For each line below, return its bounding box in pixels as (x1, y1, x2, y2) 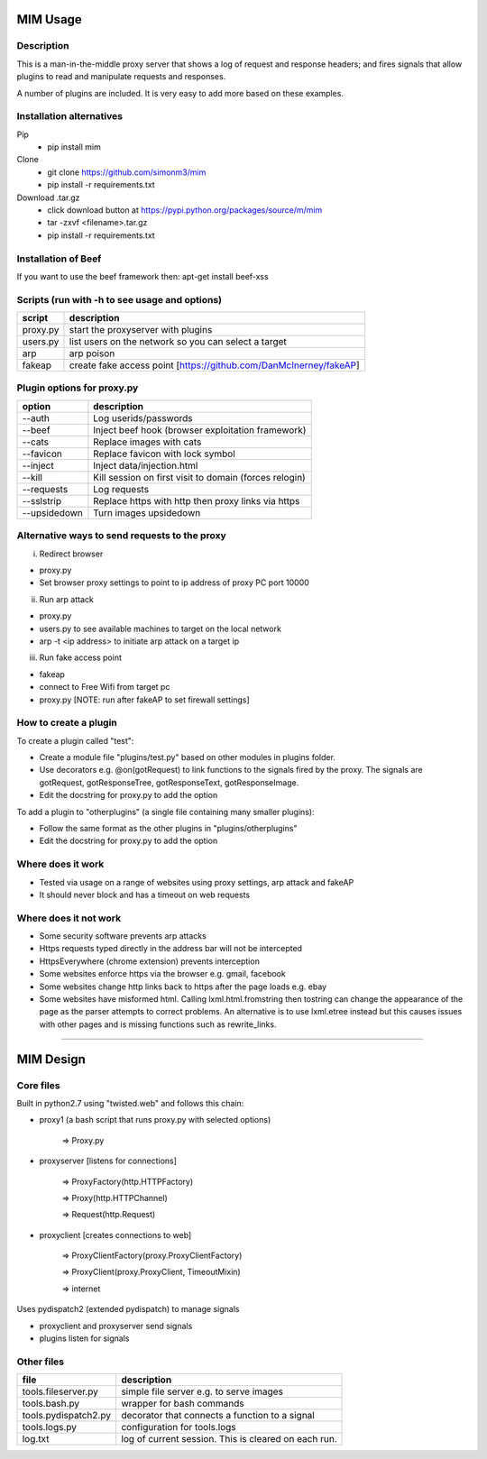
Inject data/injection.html (93, 459, 198, 472)
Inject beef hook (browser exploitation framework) (93, 424, 307, 436)
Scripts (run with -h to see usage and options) (16, 293, 223, 306)
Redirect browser (39, 548, 104, 559)
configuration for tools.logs (121, 1421, 236, 1434)
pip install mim (47, 142, 101, 152)
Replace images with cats (93, 436, 202, 448)
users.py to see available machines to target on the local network (39, 623, 281, 634)
